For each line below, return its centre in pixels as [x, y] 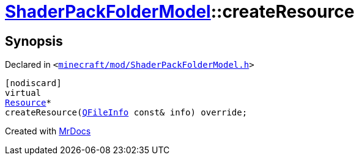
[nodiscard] [33, 83]
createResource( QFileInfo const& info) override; [126, 113]
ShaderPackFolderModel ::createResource [180, 12]
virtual [23, 93]
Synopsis [34, 41]
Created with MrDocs [48, 131]
